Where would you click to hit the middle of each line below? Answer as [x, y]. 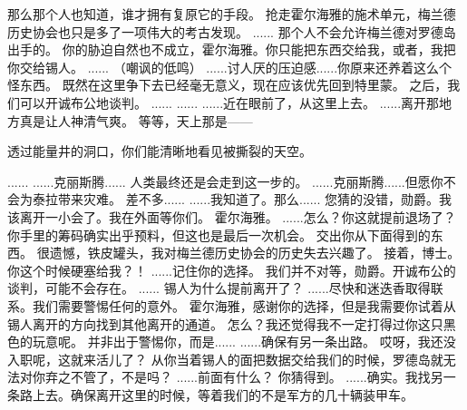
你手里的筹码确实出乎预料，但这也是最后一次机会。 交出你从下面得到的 [219, 234]
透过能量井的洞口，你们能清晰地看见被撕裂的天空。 [160, 151]
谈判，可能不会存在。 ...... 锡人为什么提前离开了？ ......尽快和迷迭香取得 [219, 288]
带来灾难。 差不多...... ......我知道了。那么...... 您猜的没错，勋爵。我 [255, 199]
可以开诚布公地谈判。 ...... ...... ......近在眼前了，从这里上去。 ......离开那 [229, 102]
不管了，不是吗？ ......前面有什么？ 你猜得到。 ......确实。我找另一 [263, 377]
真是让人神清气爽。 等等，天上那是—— [136, 120]
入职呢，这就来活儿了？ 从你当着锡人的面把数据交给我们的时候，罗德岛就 [225, 359]
